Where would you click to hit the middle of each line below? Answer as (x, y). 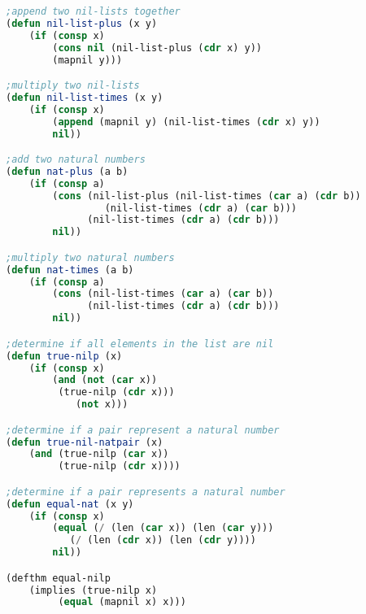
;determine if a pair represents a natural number (146, 492)
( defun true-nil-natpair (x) (85, 442)
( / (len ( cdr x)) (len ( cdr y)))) (163, 540)
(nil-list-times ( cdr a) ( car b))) (200, 208)
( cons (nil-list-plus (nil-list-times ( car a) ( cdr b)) (207, 196)
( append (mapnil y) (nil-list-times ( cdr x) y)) (186, 122)
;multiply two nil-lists (73, 86)
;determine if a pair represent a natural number (143, 430)
